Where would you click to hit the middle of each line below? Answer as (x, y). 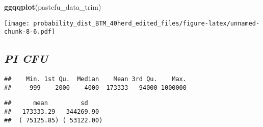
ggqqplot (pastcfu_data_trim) (53, 7)
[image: (17, 23)
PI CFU (26, 58)
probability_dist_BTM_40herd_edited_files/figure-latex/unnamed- (147, 23)
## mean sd (46, 103)
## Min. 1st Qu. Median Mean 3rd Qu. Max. (95, 79)
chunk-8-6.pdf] (30, 32)
